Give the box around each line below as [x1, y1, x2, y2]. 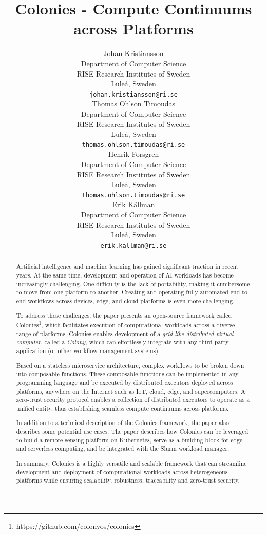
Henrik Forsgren [108, 149, 159, 159]
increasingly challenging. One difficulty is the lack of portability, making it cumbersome [16, 279, 250, 288]
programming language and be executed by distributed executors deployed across [16, 378, 233, 386]
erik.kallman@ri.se [100, 242, 167, 249]
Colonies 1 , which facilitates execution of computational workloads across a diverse [16, 319, 235, 329]
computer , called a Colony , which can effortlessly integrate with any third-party [16, 338, 229, 346]
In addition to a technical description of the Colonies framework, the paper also [16, 418, 229, 427]
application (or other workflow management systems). [16, 346, 160, 355]
